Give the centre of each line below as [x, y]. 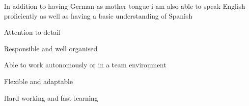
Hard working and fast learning [51, 97]
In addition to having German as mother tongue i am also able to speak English [125, 6]
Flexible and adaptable [39, 81]
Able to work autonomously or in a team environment [85, 65]
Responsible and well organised [51, 48]
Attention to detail [32, 32]
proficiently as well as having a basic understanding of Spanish [98, 15]
